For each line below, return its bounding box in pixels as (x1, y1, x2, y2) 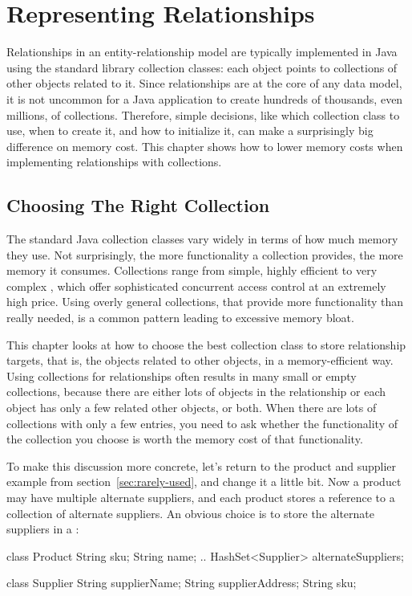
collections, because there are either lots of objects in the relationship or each (6, 383, 386, 400)
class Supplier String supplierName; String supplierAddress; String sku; (6, 574, 357, 591)
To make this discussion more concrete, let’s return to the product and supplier (6, 457, 397, 474)
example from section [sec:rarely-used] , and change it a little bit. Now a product (6, 473, 402, 490)
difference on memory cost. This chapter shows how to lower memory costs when (6, 137, 403, 154)
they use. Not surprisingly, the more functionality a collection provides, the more (6, 246, 403, 263)
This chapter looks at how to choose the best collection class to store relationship (6, 336, 406, 353)
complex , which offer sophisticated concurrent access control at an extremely (6, 277, 386, 294)
